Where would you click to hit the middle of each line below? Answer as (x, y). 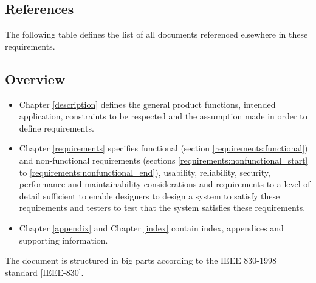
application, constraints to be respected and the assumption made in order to (163, 116)
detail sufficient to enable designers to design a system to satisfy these (149, 195)
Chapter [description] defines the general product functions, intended (147, 104)
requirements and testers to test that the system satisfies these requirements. (162, 208)
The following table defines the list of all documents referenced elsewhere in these (156, 34)
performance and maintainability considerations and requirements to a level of (165, 184)
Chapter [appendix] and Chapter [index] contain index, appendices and (151, 228)
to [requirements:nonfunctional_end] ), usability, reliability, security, (145, 172)
